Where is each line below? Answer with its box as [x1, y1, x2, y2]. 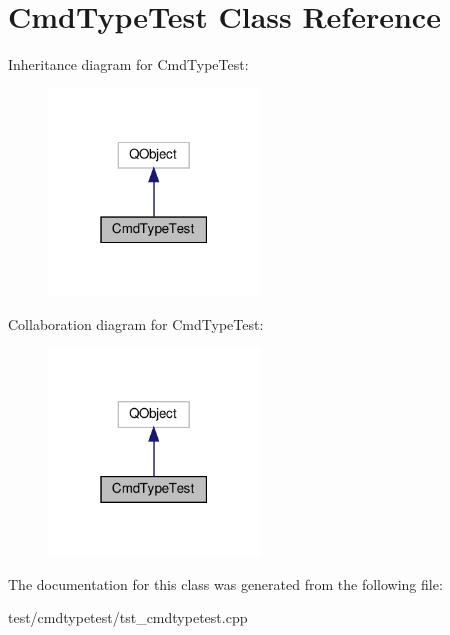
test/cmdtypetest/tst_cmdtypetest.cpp [8, 607, 248, 628]
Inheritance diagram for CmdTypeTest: [8, 54, 249, 75]
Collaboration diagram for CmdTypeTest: [8, 313, 264, 334]
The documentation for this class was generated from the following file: [8, 573, 443, 594]
